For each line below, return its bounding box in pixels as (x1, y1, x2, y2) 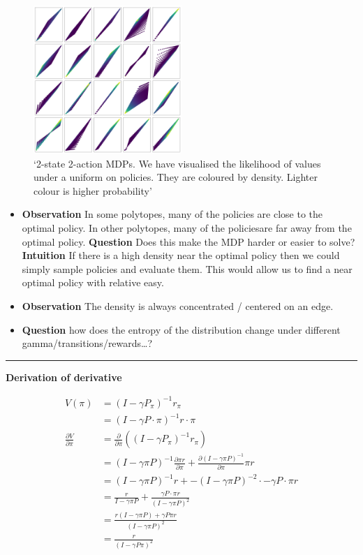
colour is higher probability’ (34, 183, 152, 198)
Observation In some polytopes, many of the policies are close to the (22, 207, 323, 221)
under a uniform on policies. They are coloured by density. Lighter (34, 170, 318, 184)
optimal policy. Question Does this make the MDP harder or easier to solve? (22, 234, 355, 249)
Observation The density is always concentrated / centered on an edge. (22, 298, 334, 313)
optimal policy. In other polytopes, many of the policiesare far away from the (22, 220, 352, 235)
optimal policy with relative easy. (22, 275, 164, 290)
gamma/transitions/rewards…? (22, 336, 153, 350)
